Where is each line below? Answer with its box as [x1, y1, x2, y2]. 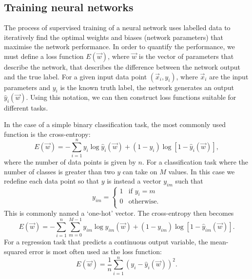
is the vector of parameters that [138, 51, 234, 61]
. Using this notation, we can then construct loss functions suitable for [26, 92, 236, 102]
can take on [122, 166, 157, 176]
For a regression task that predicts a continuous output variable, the [4, 237, 208, 247]
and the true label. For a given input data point [4, 71, 147, 81]
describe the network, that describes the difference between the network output [4, 61, 240, 72]
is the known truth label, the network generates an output [60, 82, 234, 92]
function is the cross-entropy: [4, 129, 91, 139]
